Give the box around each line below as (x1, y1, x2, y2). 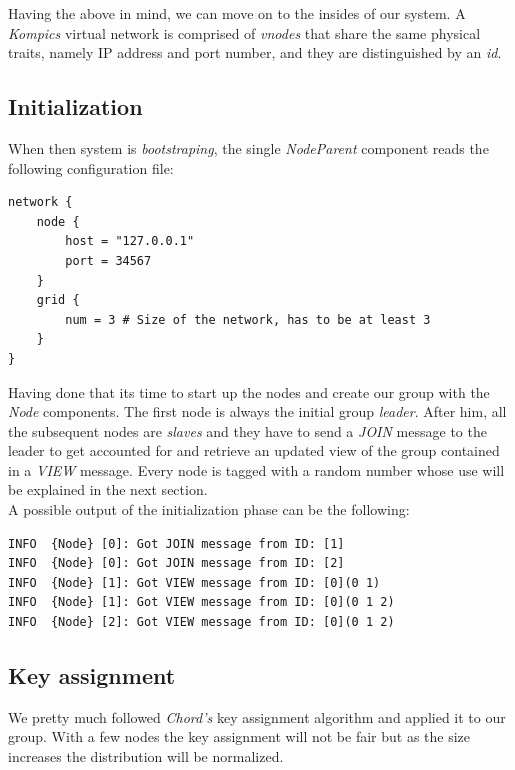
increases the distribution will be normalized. (8, 746, 284, 767)
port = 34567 (65, 253, 152, 268)
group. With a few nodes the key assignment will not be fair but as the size (8, 726, 471, 747)
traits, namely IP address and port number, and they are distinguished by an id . (8, 42, 502, 63)
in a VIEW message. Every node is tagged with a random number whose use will (8, 459, 505, 480)
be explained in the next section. (8, 479, 208, 500)
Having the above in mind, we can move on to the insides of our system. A (8, 3, 466, 23)
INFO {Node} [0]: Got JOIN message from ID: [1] (8, 536, 345, 551)
